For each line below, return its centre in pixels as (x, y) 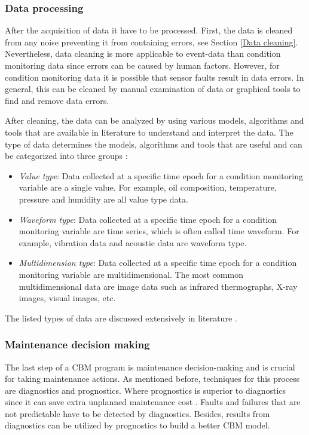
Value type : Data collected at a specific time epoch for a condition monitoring (161, 175)
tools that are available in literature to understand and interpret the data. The (149, 132)
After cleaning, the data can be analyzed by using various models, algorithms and (154, 120)
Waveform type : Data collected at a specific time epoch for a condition (148, 219)
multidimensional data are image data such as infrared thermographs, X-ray (158, 286)
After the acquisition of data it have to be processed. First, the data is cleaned (149, 30)
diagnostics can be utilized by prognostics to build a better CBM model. (137, 425)
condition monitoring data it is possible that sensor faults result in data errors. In (154, 77)
